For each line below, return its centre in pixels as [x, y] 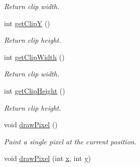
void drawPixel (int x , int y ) [47, 158]
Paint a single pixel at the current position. [70, 141]
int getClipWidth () [34, 57]
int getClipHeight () [35, 90]
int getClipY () [27, 23]
